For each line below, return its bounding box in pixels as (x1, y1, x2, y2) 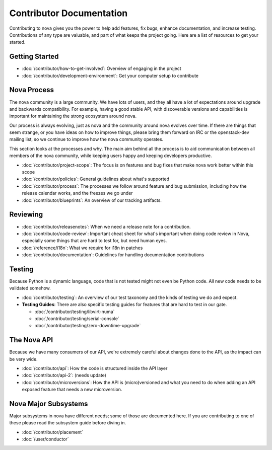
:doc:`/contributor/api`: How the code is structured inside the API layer (22, 365, 168, 371)
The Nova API (9, 336, 53, 344)
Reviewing (9, 210, 43, 219)
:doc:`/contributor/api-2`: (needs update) (22, 372, 107, 379)
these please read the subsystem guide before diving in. (9, 420, 126, 426)
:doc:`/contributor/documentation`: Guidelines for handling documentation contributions (22, 252, 205, 258)
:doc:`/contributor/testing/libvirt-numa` (34, 309, 115, 315)
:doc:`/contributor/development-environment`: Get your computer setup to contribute (22, 72, 199, 79)
